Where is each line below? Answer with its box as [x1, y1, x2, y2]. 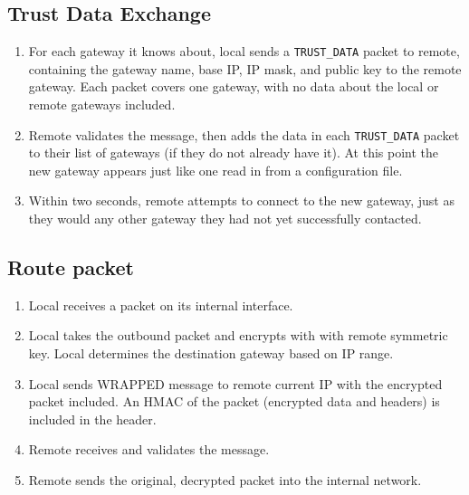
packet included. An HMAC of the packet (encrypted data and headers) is [28, 392, 440, 411]
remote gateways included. [28, 95, 176, 114]
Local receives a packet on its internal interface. [28, 295, 293, 314]
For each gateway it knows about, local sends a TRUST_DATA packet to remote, [28, 42, 460, 61]
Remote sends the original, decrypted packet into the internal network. [28, 471, 422, 490]
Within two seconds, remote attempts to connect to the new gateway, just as [28, 191, 455, 210]
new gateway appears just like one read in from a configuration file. [28, 160, 403, 179]
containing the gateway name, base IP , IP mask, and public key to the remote [28, 59, 462, 78]
